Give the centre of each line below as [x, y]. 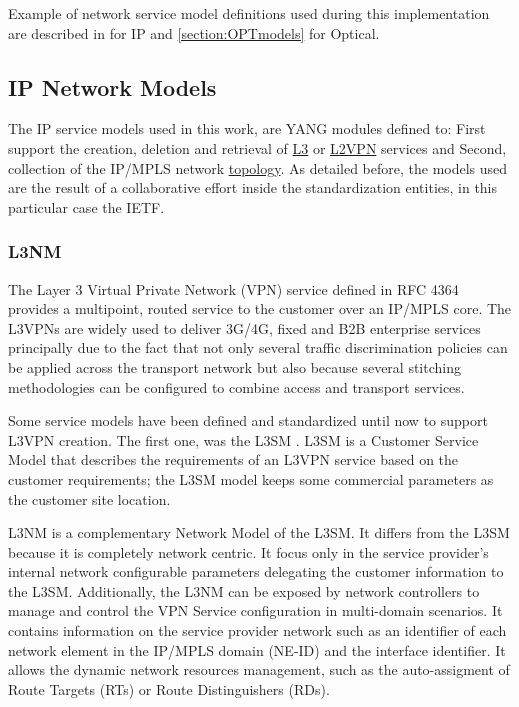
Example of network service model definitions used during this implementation [249, 13]
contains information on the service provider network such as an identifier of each [257, 630]
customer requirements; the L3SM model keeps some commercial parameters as [251, 478]
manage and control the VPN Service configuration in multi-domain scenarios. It [255, 610]
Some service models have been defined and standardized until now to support [248, 420]
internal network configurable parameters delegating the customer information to [256, 571]
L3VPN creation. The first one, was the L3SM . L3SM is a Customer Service [243, 439]
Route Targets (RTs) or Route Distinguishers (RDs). [169, 688]
